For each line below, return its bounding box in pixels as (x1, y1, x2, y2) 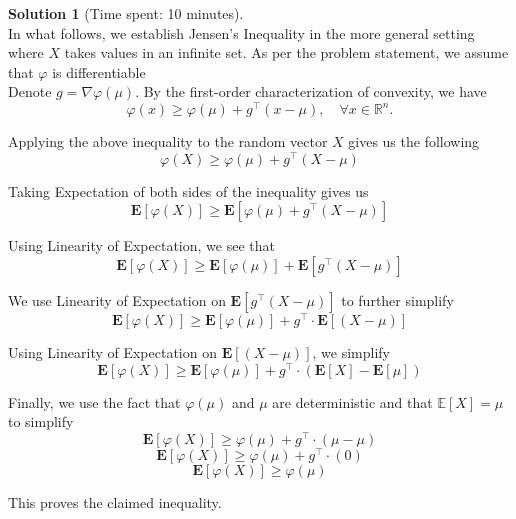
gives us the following (348, 131, 480, 152)
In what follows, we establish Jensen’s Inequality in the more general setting (8, 22, 475, 43)
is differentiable (52, 61, 146, 82)
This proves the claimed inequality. (8, 492, 222, 512)
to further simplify (341, 289, 454, 310)
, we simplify (312, 341, 390, 362)
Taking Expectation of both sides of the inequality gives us (8, 180, 369, 201)
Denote (8, 81, 52, 102)
